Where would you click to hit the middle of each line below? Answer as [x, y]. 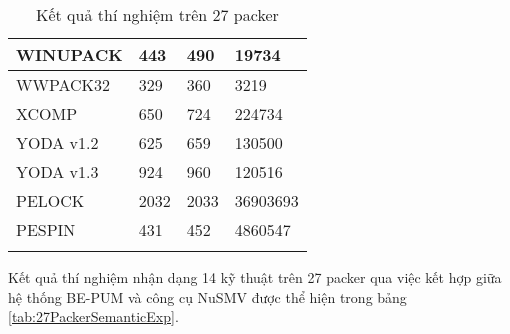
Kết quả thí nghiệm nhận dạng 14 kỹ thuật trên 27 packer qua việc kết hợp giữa [255, 277]
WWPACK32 [63, 84]
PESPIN [46, 229]
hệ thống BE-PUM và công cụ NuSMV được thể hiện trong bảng [207, 296]
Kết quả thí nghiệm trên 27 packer [157, 14]
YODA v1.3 [57, 171]
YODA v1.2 [57, 142]
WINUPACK [69, 54]
